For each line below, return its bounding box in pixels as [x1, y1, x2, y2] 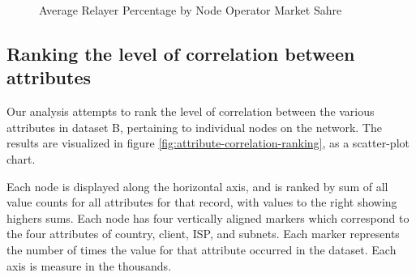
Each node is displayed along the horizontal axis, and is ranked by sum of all [6, 177, 388, 194]
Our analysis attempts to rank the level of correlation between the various [6, 103, 375, 120]
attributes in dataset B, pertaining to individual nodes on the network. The [6, 118, 382, 135]
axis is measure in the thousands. [6, 257, 172, 274]
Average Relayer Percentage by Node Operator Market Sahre [39, 2, 342, 18]
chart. [6, 150, 36, 167]
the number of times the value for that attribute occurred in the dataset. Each [6, 241, 397, 258]
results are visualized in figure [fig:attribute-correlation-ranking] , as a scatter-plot [6, 134, 410, 151]
